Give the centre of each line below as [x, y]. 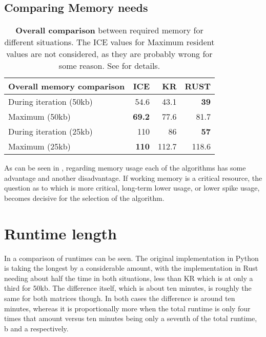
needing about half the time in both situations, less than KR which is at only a [129, 278]
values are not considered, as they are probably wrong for [109, 54]
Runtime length [60, 233]
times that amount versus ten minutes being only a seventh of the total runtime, [131, 318]
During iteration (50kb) [50, 102]
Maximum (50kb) [39, 117]
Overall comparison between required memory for [109, 30]
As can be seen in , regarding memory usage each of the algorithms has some [125, 168]
